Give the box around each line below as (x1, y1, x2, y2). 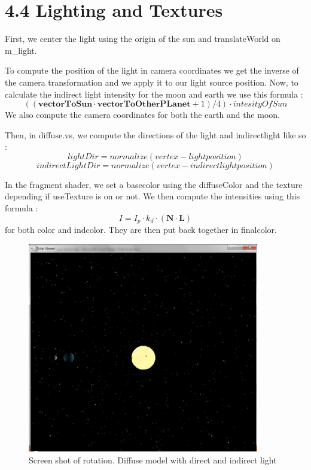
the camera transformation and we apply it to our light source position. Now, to (5, 75, 298, 88)
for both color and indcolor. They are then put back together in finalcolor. (5, 223, 277, 236)
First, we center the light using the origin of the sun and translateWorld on (5, 32, 280, 45)
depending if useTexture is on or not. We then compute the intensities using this (5, 190, 300, 202)
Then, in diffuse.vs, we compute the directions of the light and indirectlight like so (5, 128, 306, 141)
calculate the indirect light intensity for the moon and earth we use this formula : (5, 87, 303, 100)
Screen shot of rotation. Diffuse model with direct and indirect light (29, 453, 277, 466)
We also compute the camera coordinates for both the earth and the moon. (5, 108, 280, 121)
